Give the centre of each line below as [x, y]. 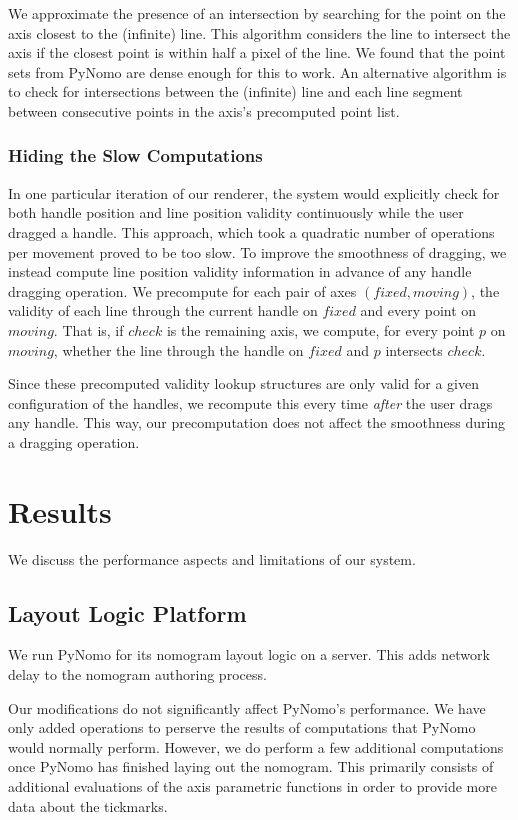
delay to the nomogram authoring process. [137, 674]
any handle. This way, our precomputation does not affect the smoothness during [257, 422]
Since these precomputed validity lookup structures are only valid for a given [244, 383]
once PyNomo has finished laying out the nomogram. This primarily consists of [251, 766]
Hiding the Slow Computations [135, 155]
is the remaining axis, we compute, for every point [320, 329]
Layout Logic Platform [127, 612]
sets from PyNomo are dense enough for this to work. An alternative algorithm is [257, 71]
